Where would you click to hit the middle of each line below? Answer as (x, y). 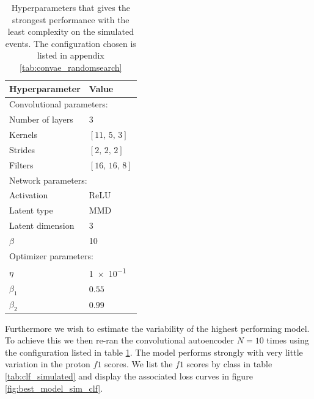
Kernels (24, 135)
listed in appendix (71, 55)
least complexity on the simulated (71, 31)
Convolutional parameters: (59, 104)
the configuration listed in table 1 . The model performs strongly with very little (154, 352)
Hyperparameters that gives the (71, 7)
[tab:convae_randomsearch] (71, 67)
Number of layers (41, 119)
